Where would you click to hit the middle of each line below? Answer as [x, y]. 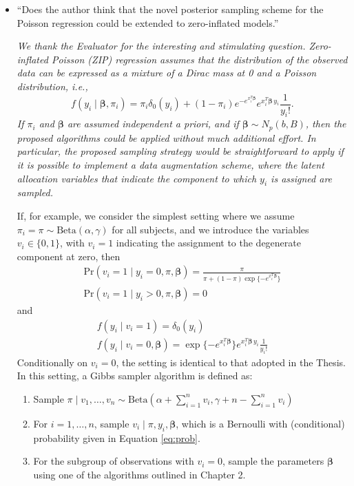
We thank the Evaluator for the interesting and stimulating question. [161, 46]
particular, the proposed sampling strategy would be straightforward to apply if [180, 151]
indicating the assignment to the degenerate [208, 243]
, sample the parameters [273, 461]
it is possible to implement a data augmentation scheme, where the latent [170, 165]
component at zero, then [69, 256]
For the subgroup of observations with [114, 461]
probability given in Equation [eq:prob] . [117, 437]
